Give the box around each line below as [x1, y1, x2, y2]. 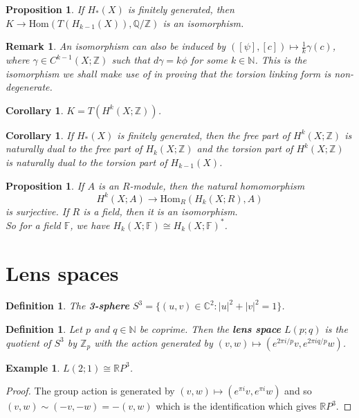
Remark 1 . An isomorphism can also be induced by [6, 39, 226, 53]
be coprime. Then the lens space [139, 322, 281, 336]
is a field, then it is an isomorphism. [83, 203, 238, 218]
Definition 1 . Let [6, 322, 82, 336]
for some [190, 53, 228, 67]
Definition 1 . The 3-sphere [6, 298, 129, 313]
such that [111, 53, 150, 67]
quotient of [6, 335, 51, 349]
